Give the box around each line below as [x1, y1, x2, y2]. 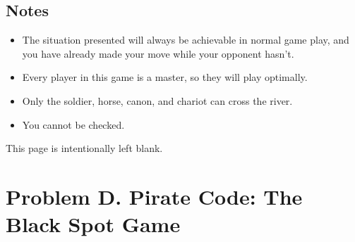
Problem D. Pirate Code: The [6, 181, 303, 210]
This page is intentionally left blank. [6, 141, 163, 155]
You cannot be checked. [22, 117, 125, 132]
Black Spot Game [6, 210, 181, 238]
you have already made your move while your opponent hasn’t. [22, 46, 294, 60]
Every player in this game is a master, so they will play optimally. [22, 70, 308, 84]
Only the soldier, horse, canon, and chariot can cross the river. [22, 93, 293, 108]
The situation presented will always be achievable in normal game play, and [22, 32, 349, 47]
